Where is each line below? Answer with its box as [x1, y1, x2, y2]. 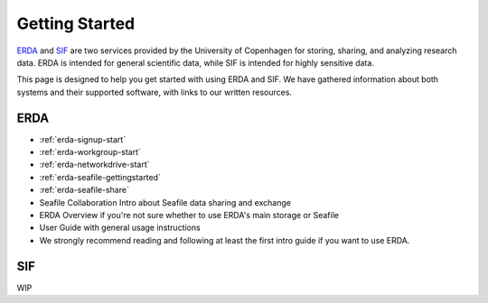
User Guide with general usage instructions [39, 222, 201, 234]
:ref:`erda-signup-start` [39, 133, 127, 144]
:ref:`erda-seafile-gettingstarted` [39, 171, 162, 182]
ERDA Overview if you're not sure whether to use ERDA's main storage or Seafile [39, 209, 339, 220]
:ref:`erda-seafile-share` [39, 185, 130, 196]
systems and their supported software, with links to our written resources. [16, 87, 293, 97]
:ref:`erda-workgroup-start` [39, 147, 142, 158]
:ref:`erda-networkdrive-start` [39, 159, 150, 170]
